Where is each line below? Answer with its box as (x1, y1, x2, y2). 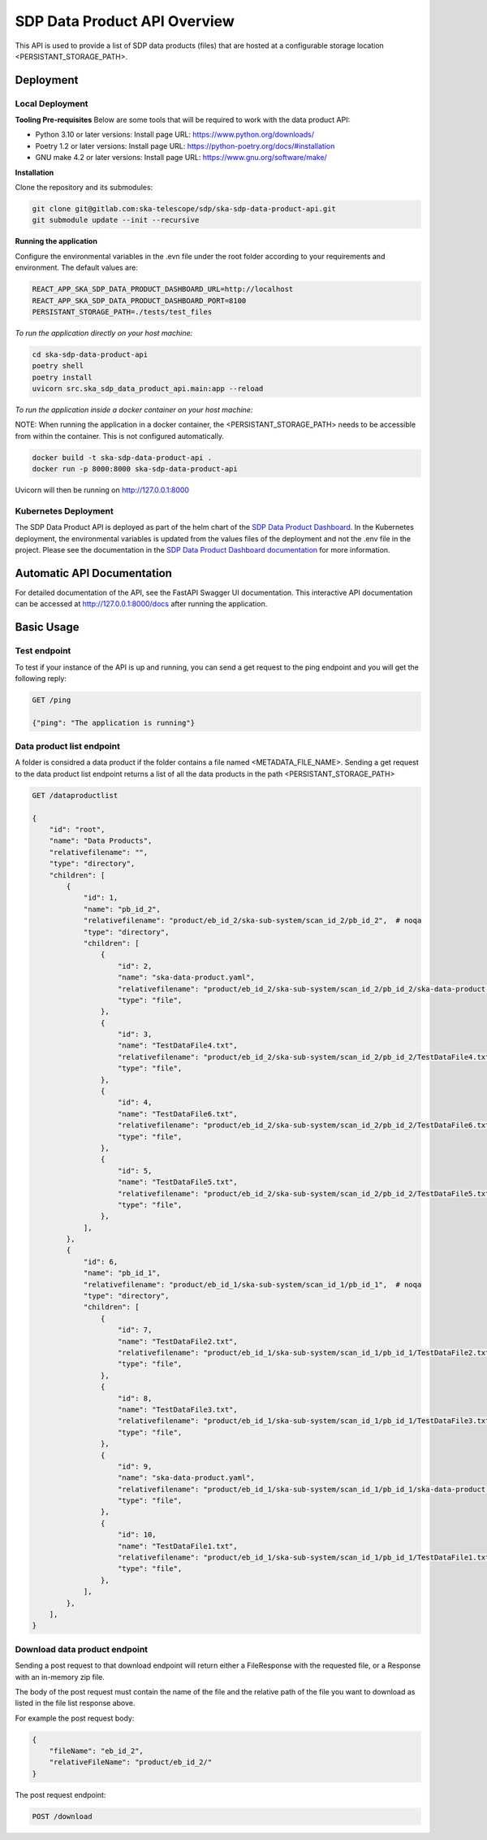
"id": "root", (49, 825, 106, 835)
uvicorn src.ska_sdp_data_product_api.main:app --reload (32, 384, 264, 393)
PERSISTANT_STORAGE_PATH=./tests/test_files (32, 307, 213, 316)
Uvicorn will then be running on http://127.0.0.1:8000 (15, 485, 190, 495)
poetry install (32, 372, 93, 382)
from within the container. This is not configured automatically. (15, 431, 225, 440)
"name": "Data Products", (49, 836, 153, 845)
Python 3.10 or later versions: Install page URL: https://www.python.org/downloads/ (35, 130, 314, 140)
